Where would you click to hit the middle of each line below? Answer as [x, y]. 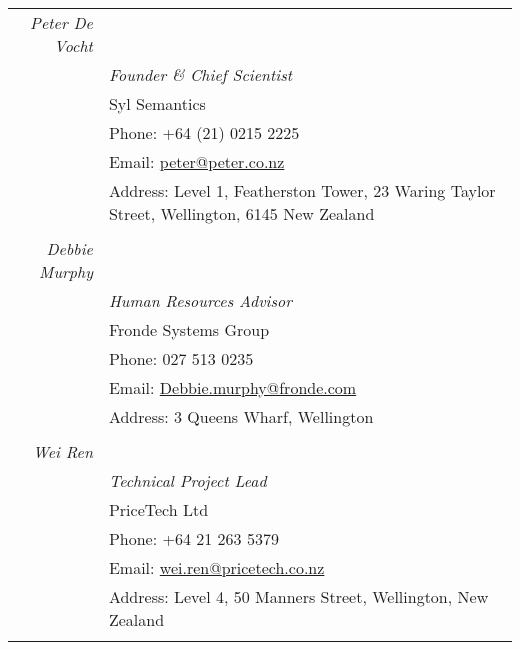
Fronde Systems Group [189, 329]
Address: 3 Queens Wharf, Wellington [241, 416]
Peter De [61, 22]
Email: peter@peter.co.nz [196, 161]
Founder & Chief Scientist [200, 74]
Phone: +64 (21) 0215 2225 [204, 132]
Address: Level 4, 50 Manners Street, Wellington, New [298, 596]
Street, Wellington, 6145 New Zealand [241, 213]
